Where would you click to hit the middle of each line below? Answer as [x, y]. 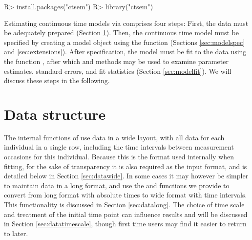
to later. [16, 233]
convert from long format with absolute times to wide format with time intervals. [126, 195]
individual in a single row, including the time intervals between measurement [119, 147]
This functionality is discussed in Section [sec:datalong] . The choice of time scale [124, 205]
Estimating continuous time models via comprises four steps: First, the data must [126, 23]
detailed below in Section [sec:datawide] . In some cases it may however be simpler [126, 176]
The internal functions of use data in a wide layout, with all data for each [114, 137]
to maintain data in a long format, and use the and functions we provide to [117, 185]
